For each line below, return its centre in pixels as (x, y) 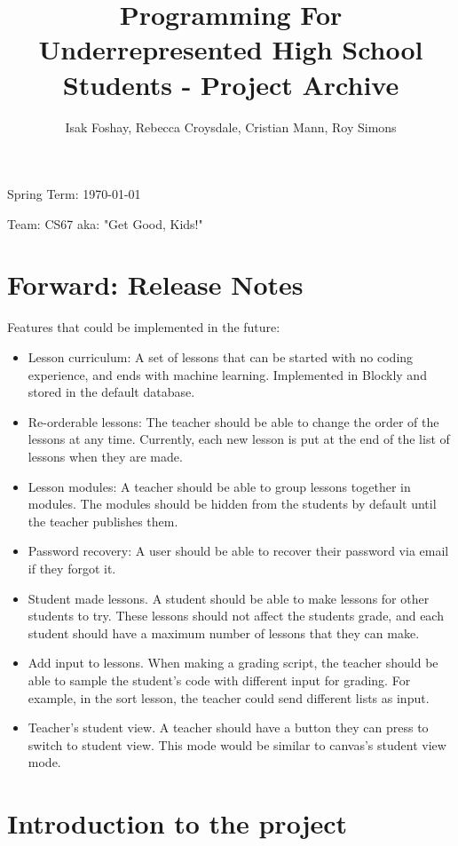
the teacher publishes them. (103, 521)
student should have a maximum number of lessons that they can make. (224, 633)
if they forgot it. (72, 568)
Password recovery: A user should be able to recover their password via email (238, 551)
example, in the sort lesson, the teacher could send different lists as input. (229, 697)
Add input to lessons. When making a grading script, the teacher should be (233, 663)
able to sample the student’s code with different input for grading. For (219, 680)
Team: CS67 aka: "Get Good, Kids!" (105, 223)
